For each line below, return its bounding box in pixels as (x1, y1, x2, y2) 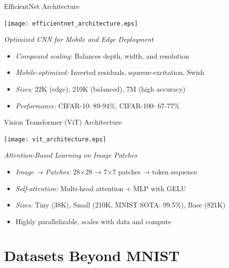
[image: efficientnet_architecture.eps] (4, 20, 138, 27)
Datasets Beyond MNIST (4, 245, 180, 265)
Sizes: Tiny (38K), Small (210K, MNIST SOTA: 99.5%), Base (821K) (15, 200, 226, 210)
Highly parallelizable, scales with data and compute (15, 216, 171, 226)
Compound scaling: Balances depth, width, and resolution (15, 50, 189, 61)
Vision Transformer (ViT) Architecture (4, 117, 122, 127)
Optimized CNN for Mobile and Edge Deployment (4, 34, 154, 44)
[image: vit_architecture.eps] (4, 135, 106, 143)
